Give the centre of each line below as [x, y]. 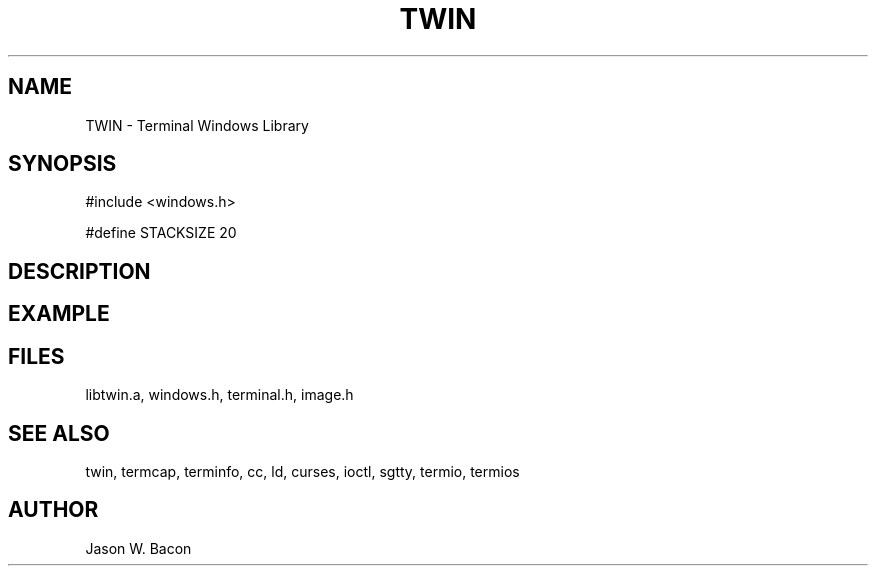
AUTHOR [53, 510]
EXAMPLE [59, 314]
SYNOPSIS [62, 164]
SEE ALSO [59, 433]
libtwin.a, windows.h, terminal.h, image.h [219, 395]
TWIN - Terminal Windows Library [197, 125]
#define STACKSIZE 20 [161, 233]
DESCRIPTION [79, 271]
